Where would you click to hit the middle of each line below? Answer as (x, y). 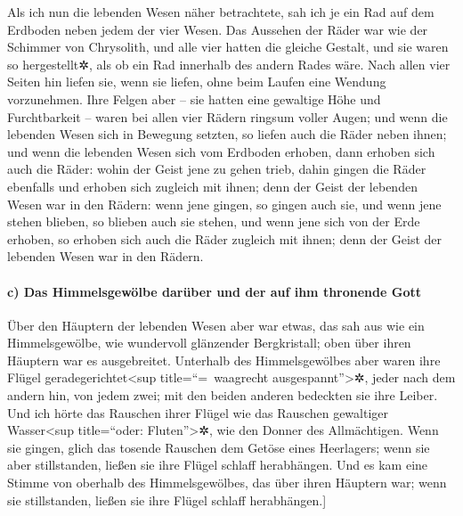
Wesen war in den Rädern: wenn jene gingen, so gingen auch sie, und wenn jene (224, 204)
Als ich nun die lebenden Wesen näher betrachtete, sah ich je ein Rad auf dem (221, 12)
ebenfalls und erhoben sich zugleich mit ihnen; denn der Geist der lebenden (212, 186)
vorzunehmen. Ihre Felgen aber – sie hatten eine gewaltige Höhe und (194, 98)
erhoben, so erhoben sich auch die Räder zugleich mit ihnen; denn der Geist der (224, 238)
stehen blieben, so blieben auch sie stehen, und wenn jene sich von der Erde (214, 221)
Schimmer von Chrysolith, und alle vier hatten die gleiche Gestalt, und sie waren (228, 47)
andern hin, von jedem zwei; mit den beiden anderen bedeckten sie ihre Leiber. (223, 395)
